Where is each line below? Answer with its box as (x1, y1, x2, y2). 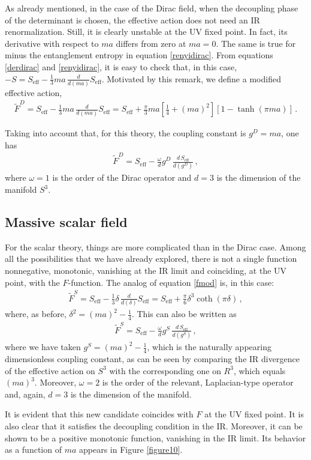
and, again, (5, 387, 46, 400)
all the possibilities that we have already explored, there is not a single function (5, 252, 297, 265)
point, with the (5, 276, 60, 288)
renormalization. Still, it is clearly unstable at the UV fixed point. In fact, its (5, 25, 288, 38)
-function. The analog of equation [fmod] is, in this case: (68, 276, 274, 288)
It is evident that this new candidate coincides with (5, 408, 194, 420)
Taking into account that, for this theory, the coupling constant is (5, 127, 246, 139)
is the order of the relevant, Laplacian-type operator (102, 376, 294, 389)
